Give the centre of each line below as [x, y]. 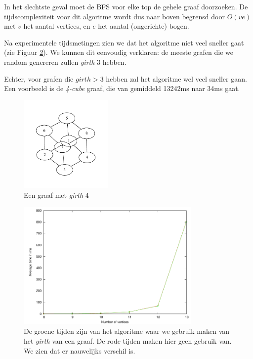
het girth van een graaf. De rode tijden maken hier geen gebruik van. [128, 341]
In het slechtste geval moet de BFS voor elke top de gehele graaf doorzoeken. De [126, 6]
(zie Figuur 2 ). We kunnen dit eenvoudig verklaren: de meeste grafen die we [119, 52]
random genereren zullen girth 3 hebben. [65, 62]
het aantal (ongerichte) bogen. [144, 26]
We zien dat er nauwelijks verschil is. [80, 350]
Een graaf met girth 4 [56, 195]
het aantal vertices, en [57, 26]
